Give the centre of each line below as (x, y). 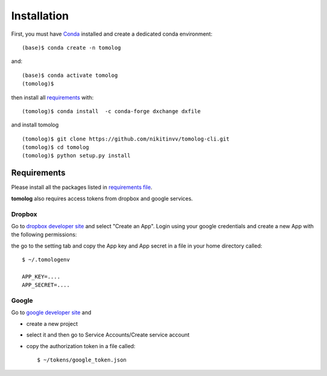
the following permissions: (44, 235)
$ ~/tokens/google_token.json (82, 360)
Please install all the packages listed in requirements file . (82, 187)
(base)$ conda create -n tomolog (71, 48)
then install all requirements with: (52, 97)
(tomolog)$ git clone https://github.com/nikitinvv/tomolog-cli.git (126, 139)
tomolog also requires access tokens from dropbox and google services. (102, 198)
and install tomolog (35, 125)
